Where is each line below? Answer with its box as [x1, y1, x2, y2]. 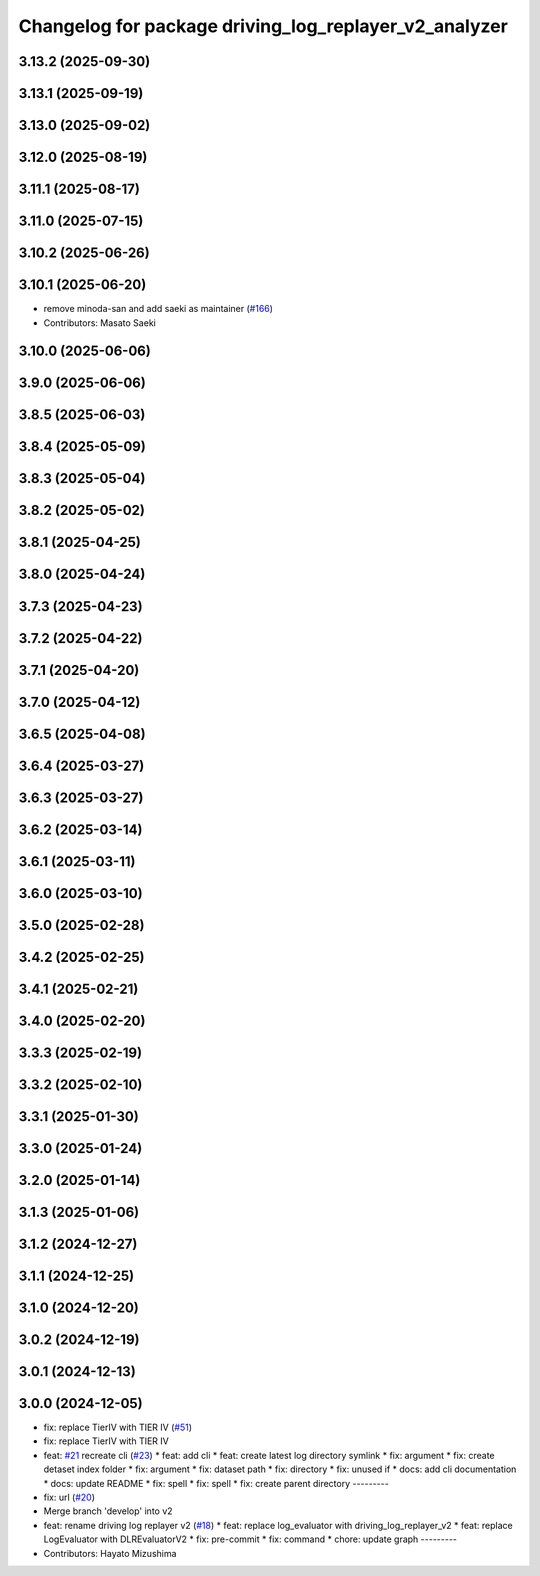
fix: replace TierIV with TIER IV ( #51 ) [43, 1421, 192, 1433]
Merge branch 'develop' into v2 [43, 1505, 174, 1517]
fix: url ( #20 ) [43, 1491, 95, 1503]
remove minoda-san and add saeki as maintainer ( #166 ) [43, 303, 274, 315]
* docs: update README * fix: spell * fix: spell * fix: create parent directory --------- [43, 1477, 389, 1489]
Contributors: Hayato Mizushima [43, 1547, 177, 1559]
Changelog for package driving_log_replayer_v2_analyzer [18, 15, 509, 37]
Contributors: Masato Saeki [43, 316, 157, 329]
